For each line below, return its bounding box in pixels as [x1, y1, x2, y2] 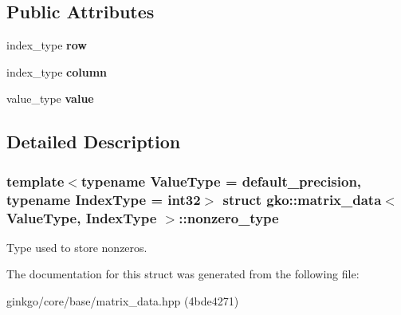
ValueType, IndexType [6, 207, 157, 227]
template [6, 171, 65, 191]
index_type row [6, 37, 87, 53]
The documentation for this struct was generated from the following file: [6, 266, 360, 282]
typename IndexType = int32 [6, 189, 201, 209]
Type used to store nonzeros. [6, 238, 147, 255]
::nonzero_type [179, 207, 279, 227]
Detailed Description [6, 129, 181, 154]
